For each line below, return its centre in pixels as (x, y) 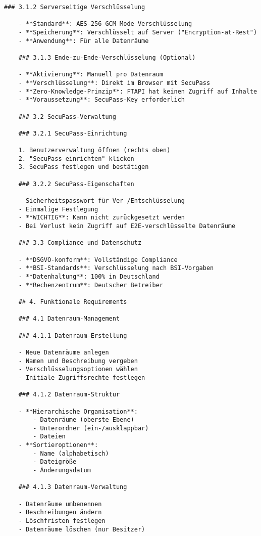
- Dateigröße (55, 462)
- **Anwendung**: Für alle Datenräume (84, 41)
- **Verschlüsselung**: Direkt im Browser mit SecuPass (114, 83)
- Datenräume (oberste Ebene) (84, 420)
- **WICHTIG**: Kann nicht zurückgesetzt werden (101, 218)
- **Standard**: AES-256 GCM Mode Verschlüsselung (105, 24)
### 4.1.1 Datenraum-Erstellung (73, 336)
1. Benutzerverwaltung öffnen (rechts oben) (94, 150)
